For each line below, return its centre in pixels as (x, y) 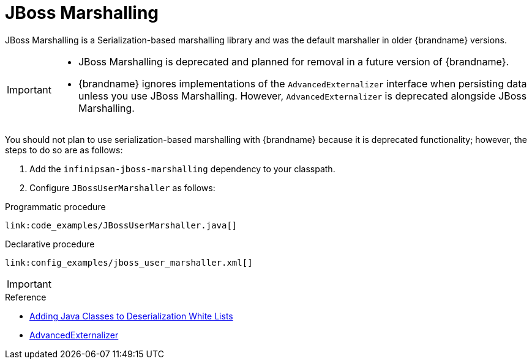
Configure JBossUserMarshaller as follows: (122, 187)
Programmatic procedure (55, 206)
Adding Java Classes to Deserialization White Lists (131, 316)
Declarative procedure (50, 244)
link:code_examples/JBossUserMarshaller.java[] (121, 225)
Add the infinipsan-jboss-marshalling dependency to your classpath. (182, 169)
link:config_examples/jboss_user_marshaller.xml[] (129, 262)
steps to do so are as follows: (64, 150)
